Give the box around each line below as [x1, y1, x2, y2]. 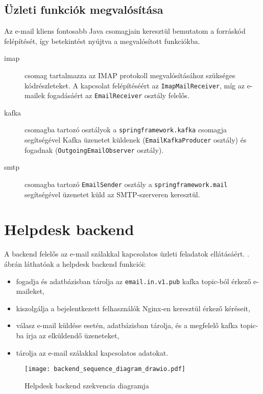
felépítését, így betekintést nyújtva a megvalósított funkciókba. [4, 35, 200, 46]
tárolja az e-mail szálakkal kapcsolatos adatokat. [16, 347, 169, 358]
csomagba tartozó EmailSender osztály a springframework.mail [25, 179, 228, 190]
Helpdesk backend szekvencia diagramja [25, 380, 149, 390]
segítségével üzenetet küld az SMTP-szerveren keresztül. [25, 189, 200, 199]
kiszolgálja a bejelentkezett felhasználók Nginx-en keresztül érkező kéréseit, [16, 303, 250, 313]
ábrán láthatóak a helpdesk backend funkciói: [4, 259, 146, 269]
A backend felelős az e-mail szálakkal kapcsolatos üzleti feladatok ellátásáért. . [4, 248, 249, 259]
